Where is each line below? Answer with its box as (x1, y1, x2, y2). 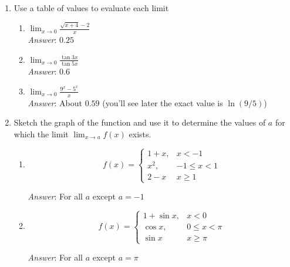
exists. (129, 127, 151, 140)
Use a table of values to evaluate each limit (14, 2, 169, 13)
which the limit (14, 127, 69, 140)
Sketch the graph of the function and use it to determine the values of (14, 116, 266, 129)
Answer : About (28, 96, 82, 109)
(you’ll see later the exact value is (102, 96, 223, 109)
